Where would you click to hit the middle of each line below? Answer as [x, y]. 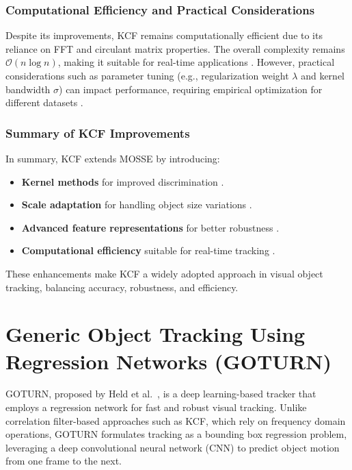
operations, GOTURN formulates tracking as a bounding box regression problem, [176, 434]
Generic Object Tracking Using [155, 334]
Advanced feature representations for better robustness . [150, 227]
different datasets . [44, 102]
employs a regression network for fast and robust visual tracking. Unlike [156, 407]
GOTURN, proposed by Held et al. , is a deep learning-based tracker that [161, 394]
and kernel [323, 75]
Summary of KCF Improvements [98, 133]
